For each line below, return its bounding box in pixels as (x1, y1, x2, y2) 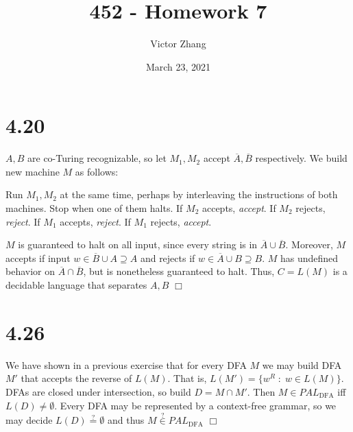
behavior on (5, 264, 56, 278)
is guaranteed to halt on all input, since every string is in (18, 237, 258, 252)
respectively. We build (255, 151, 348, 165)
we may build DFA (262, 357, 342, 372)
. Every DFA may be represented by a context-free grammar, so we (54, 398, 337, 412)
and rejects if (140, 250, 195, 265)
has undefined (280, 250, 339, 265)
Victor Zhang (150, 36, 206, 51)
